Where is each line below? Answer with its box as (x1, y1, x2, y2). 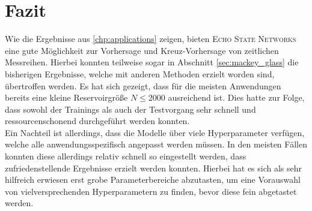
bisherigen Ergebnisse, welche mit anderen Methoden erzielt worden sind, (5, 67, 275, 80)
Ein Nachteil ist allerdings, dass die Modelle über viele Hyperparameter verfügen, (5, 126, 305, 138)
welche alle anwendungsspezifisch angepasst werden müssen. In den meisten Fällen (5, 138, 307, 150)
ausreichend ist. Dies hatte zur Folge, (168, 91, 305, 104)
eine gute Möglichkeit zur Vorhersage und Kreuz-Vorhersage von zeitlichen (5, 44, 279, 56)
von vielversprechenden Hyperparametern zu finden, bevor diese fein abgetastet (5, 185, 297, 197)
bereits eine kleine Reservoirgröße (5, 91, 128, 104)
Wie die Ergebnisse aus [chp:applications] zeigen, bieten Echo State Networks (5, 32, 296, 45)
